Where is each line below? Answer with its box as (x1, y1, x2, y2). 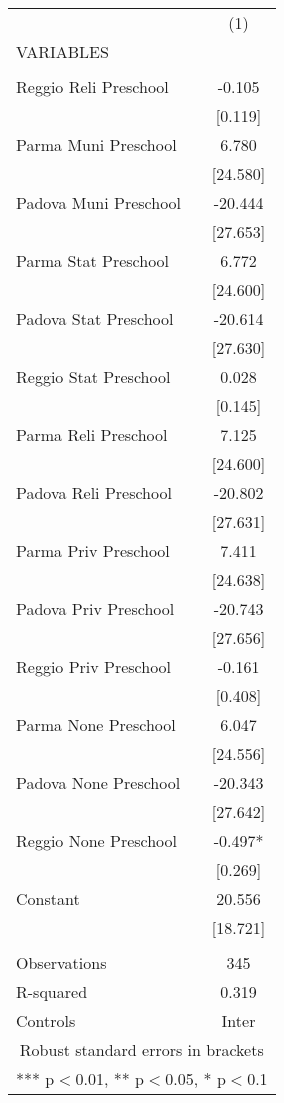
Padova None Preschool (16, 771, 181, 794)
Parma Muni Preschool (16, 133, 177, 156)
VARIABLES (16, 40, 109, 63)
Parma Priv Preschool (16, 539, 170, 562)
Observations (16, 951, 107, 974)
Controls (16, 1009, 76, 1032)
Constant (16, 887, 80, 910)
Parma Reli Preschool (16, 423, 168, 446)
